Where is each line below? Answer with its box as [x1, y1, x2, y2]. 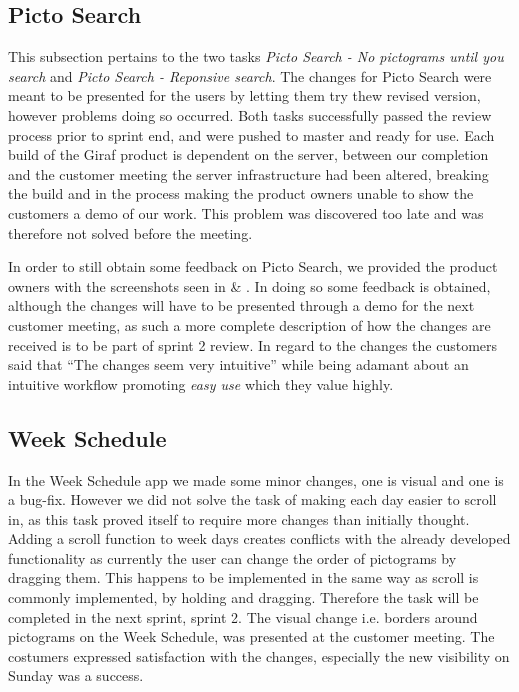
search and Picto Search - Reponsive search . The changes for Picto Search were [8, 65, 492, 86]
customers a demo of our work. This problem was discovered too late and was [8, 202, 484, 223]
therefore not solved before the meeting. [8, 222, 253, 243]
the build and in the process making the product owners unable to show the [8, 183, 474, 204]
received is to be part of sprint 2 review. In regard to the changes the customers [8, 334, 498, 355]
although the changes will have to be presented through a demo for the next [8, 295, 475, 316]
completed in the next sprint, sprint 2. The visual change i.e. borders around [8, 606, 478, 627]
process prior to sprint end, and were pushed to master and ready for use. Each [8, 124, 495, 145]
